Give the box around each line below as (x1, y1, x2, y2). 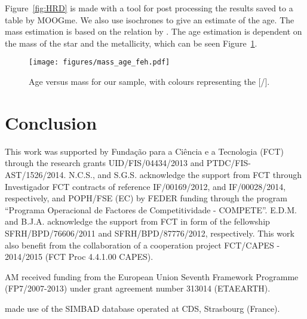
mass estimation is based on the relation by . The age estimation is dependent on (5, 25, 302, 38)
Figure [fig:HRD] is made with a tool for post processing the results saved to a (5, 2, 293, 14)
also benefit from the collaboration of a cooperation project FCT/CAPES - (5, 238, 280, 251)
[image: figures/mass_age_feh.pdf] (29, 58, 170, 67)
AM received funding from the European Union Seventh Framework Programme (5, 270, 299, 283)
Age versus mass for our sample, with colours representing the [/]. (29, 75, 270, 88)
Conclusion (5, 110, 97, 134)
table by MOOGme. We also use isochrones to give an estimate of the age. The (5, 13, 294, 26)
